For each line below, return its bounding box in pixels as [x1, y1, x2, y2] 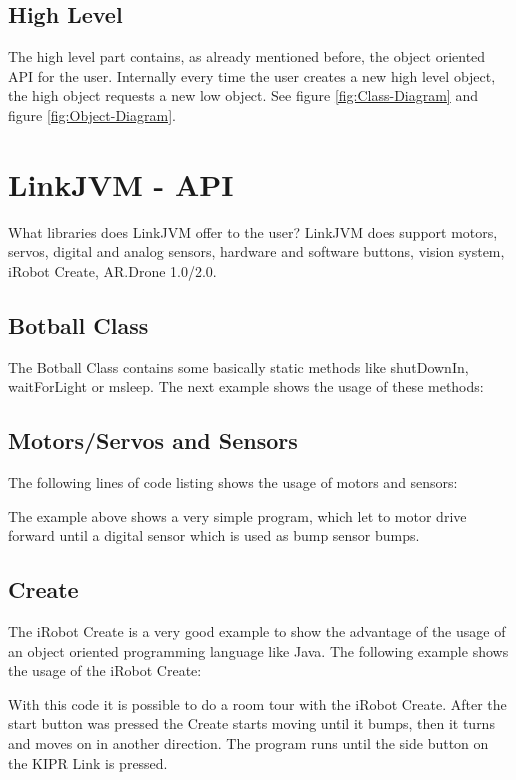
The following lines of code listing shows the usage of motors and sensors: [8, 472, 458, 493]
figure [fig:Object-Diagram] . [8, 104, 176, 125]
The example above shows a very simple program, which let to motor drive [8, 505, 467, 526]
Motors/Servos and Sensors [8, 425, 298, 456]
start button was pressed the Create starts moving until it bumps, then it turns [8, 713, 495, 734]
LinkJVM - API [8, 163, 234, 204]
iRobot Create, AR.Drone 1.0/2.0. [8, 260, 217, 281]
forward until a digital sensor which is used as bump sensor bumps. [8, 525, 420, 546]
